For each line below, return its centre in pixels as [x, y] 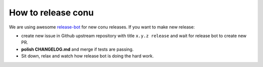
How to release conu [51, 13]
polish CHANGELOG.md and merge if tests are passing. [77, 49]
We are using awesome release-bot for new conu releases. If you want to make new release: [102, 27]
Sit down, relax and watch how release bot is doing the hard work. [87, 56]
